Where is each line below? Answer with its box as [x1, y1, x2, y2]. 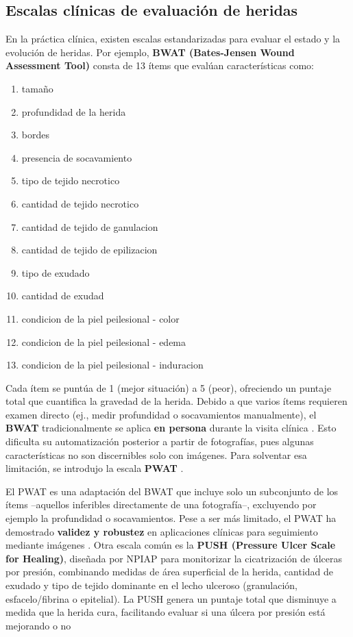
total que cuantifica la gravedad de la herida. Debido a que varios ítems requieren [5, 394, 348, 408]
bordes [21, 127, 49, 142]
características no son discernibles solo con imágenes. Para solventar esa [5, 447, 307, 462]
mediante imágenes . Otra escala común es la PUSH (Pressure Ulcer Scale [5, 538, 336, 552]
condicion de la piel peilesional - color [21, 311, 180, 325]
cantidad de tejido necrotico [21, 196, 139, 210]
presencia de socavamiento [21, 150, 132, 164]
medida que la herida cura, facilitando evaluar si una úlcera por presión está [5, 605, 326, 619]
